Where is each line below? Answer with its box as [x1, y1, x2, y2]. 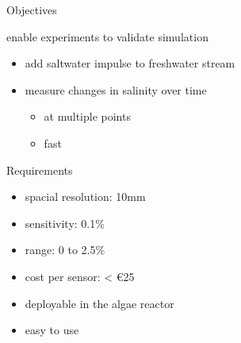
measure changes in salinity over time [25, 81, 207, 98]
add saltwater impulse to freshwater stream [25, 55, 235, 71]
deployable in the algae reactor [25, 295, 174, 311]
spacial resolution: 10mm [25, 188, 146, 205]
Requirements [6, 161, 73, 178]
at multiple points [44, 108, 131, 125]
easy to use [25, 322, 79, 338]
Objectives [6, 2, 57, 17]
